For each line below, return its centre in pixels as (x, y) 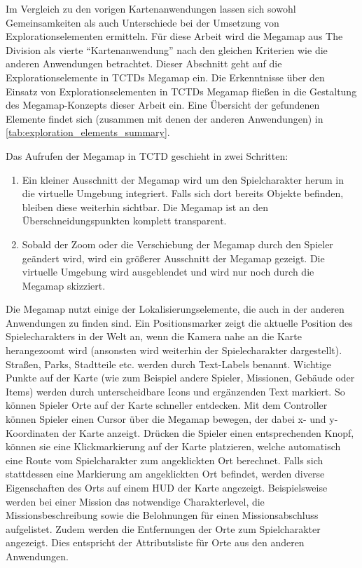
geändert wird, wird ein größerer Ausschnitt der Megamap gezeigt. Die (173, 258)
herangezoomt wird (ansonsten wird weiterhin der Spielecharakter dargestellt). (174, 350)
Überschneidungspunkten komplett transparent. (124, 221)
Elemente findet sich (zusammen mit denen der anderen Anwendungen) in (165, 118)
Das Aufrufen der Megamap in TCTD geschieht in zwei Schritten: (147, 155)
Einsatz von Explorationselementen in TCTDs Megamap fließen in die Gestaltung (181, 91)
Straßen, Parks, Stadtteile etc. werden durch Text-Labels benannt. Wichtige (169, 364)
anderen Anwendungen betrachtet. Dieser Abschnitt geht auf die (144, 63)
